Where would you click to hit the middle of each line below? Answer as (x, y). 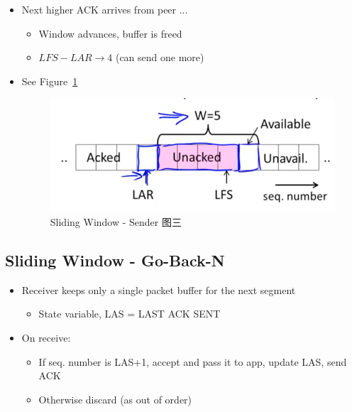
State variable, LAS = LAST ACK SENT (130, 314)
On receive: (46, 338)
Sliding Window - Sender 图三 (116, 222)
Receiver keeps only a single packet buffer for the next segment (159, 289)
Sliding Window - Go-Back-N (115, 260)
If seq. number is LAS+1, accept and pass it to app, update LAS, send (193, 361)
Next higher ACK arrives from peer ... (105, 9)
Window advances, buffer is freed (110, 33)
